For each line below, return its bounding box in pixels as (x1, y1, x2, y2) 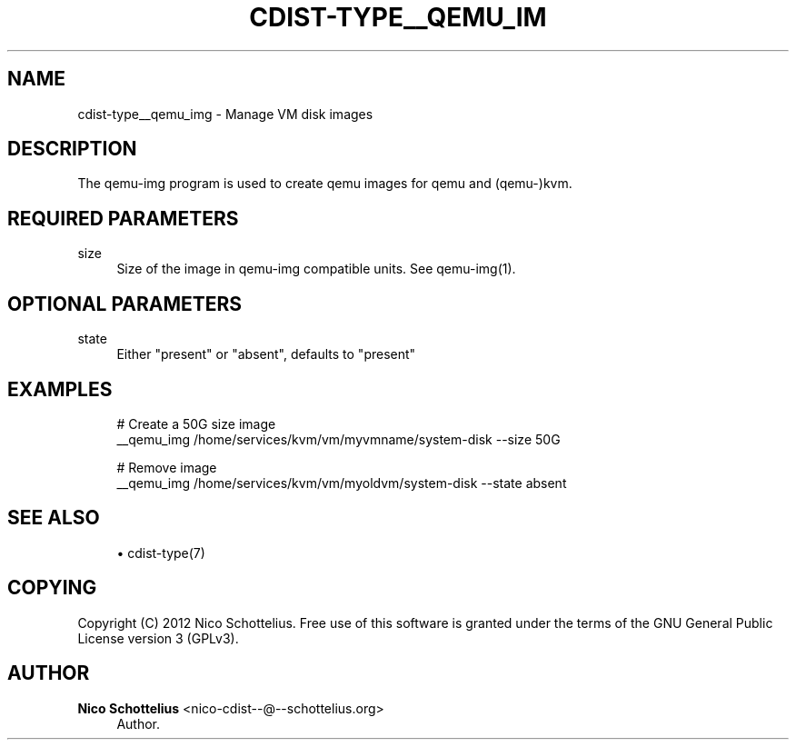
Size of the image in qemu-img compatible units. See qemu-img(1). (116, 261, 516, 277)
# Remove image (116, 459, 217, 475)
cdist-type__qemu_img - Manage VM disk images (77, 105, 373, 122)
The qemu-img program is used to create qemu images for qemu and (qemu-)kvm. (77, 175, 572, 192)
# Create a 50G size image (116, 415, 276, 432)
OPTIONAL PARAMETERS (7, 292, 243, 315)
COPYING (7, 576, 97, 600)
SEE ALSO (7, 506, 100, 530)
